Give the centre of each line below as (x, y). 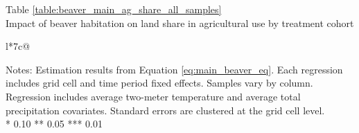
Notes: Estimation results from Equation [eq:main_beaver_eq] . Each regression (174, 69)
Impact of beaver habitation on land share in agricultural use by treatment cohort (180, 23)
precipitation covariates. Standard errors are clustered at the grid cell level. (165, 110)
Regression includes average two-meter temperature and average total (153, 96)
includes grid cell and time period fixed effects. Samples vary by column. (159, 83)
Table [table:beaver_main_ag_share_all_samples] (114, 9)
